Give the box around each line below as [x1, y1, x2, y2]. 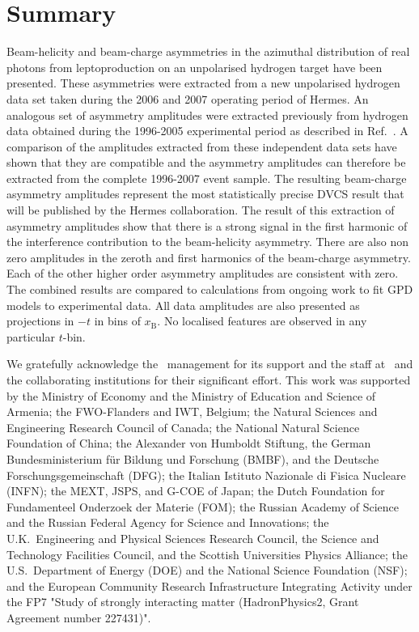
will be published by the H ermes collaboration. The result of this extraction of [6, 201, 395, 218]
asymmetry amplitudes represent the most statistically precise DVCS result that [6, 185, 404, 202]
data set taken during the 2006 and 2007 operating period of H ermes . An [6, 90, 369, 107]
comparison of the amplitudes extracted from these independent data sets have [6, 138, 397, 155]
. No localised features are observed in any [157, 312, 367, 329]
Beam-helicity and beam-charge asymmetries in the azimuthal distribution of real [6, 43, 410, 60]
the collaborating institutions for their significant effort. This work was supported [6, 371, 411, 388]
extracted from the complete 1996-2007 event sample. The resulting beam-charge [6, 169, 407, 186]
